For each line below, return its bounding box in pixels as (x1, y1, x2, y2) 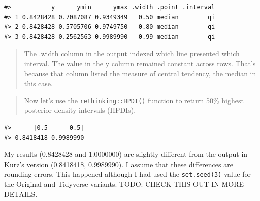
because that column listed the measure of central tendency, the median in (24, 68, 256, 78)
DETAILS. (4, 188, 38, 199)
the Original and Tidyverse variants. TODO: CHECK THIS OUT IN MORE (4, 179, 244, 189)
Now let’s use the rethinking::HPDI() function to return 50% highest (24, 95, 244, 105)
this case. (24, 78, 53, 89)
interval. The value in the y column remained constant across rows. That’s (24, 58, 256, 68)
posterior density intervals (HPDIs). (24, 105, 136, 115)
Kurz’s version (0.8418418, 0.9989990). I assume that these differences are (4, 158, 233, 169)
